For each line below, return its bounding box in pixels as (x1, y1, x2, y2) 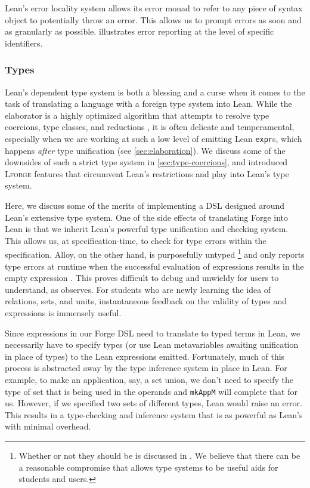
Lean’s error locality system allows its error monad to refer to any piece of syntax (5, 2, 303, 14)
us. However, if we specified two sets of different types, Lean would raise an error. (5, 397, 302, 409)
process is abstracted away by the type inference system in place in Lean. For (5, 362, 287, 374)
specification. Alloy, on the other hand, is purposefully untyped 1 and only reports (5, 246, 305, 261)
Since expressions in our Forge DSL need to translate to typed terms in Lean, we (5, 326, 300, 339)
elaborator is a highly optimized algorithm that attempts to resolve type (5, 109, 269, 121)
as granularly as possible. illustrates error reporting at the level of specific (5, 25, 274, 38)
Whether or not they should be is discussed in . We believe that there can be (18, 449, 300, 461)
